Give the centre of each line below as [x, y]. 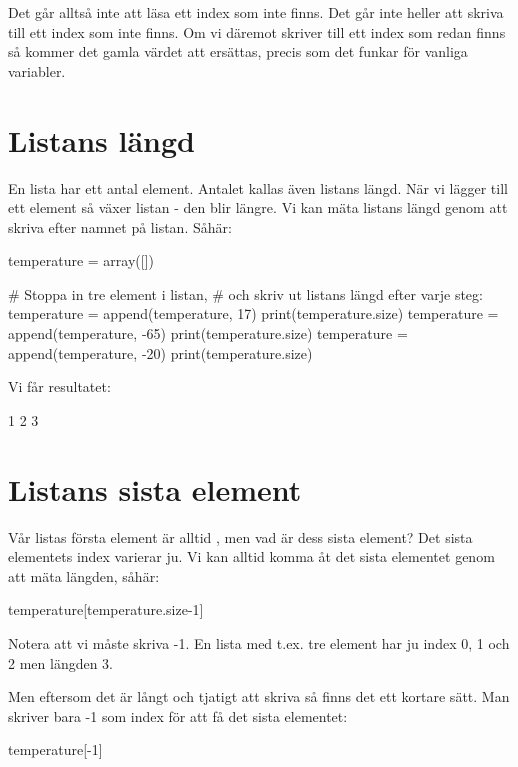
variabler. [37, 70]
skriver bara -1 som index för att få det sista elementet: [178, 715]
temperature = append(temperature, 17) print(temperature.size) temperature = [253, 313]
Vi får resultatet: [59, 386]
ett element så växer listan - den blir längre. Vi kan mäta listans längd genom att [258, 207]
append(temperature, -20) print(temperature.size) [160, 352]
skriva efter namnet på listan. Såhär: [120, 226]
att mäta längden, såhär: [84, 575]
